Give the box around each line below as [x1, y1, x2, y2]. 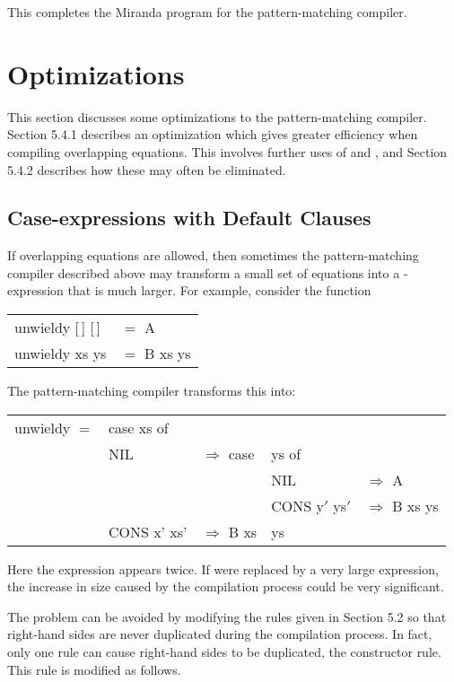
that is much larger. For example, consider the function [67, 281, 371, 300]
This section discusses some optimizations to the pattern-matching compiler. [7, 107, 427, 126]
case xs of [108, 416, 169, 438]
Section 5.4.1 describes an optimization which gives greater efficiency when [7, 125, 418, 144]
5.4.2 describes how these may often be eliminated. [7, 160, 286, 179]
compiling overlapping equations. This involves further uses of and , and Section [7, 142, 448, 161]
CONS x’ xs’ [108, 520, 188, 542]
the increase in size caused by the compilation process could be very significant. [7, 577, 444, 596]
